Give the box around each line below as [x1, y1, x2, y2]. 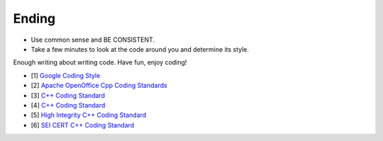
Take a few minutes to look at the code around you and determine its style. [30, 45, 250, 53]
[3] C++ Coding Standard [30, 91, 106, 99]
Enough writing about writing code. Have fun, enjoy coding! [13, 58, 187, 67]
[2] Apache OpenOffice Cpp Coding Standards [30, 81, 167, 90]
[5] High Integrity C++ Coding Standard [30, 111, 147, 120]
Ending [13, 11, 56, 26]
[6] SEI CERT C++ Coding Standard [30, 120, 135, 129]
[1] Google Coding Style [30, 71, 101, 79]
